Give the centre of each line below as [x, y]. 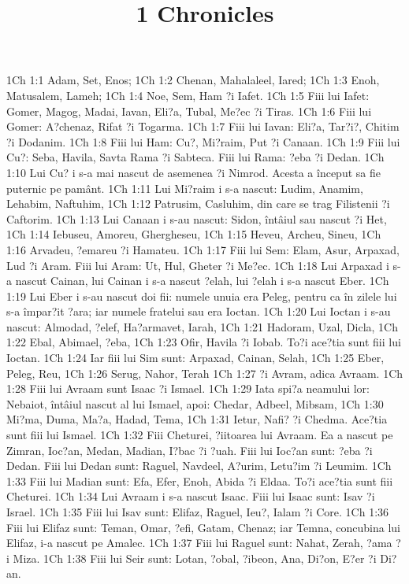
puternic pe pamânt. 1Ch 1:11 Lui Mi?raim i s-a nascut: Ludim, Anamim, [185, 188]
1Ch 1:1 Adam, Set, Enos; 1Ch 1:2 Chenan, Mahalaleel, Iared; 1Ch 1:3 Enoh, [193, 80]
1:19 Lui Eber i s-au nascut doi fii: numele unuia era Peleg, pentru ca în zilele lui [202, 296]
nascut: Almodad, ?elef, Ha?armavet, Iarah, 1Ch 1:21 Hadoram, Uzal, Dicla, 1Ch [202, 326]
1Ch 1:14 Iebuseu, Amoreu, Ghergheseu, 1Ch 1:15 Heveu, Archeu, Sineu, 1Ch [194, 234]
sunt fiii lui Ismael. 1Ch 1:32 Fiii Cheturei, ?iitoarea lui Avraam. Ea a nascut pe [200, 435]
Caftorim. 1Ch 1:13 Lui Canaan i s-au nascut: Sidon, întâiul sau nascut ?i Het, [197, 218]
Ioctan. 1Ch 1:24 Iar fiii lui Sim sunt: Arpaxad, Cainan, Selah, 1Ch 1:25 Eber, [195, 358]
